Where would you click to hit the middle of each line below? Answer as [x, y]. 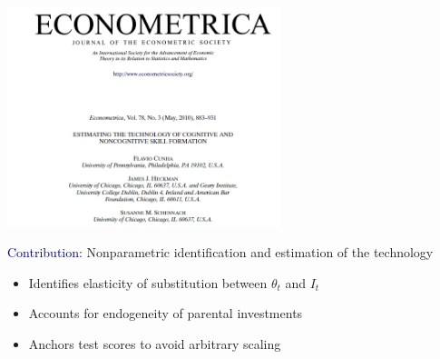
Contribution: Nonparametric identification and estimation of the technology [220, 252]
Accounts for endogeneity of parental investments [166, 313]
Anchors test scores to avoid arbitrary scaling [155, 343]
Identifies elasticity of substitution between [148, 282]
